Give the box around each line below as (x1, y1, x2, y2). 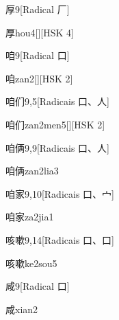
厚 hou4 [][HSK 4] (5, 25, 74, 39)
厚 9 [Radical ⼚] (5, 2, 70, 16)
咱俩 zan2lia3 (5, 163, 59, 178)
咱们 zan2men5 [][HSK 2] (5, 117, 105, 131)
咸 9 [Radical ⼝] (5, 279, 70, 293)
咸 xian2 (5, 301, 38, 316)
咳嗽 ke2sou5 (5, 255, 57, 270)
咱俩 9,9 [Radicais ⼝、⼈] (5, 140, 109, 155)
